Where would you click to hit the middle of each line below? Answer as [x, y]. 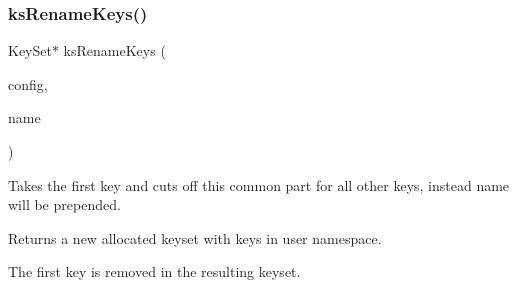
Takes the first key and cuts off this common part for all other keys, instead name [259, 184]
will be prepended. [64, 204]
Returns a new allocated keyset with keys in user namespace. [195, 237]
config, [28, 83]
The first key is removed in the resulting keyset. [154, 271]
